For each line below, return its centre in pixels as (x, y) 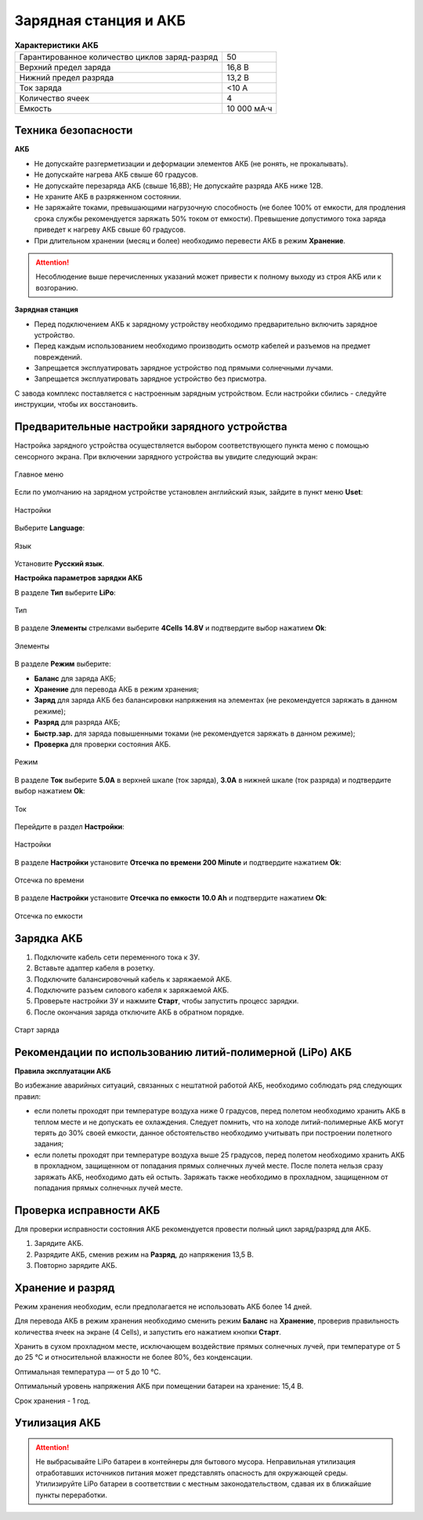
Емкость (36, 108)
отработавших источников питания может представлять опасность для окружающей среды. (192, 1473)
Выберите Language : (50, 528)
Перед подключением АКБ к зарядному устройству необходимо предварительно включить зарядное (206, 324)
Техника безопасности (74, 131)
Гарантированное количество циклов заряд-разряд (119, 57)
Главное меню (39, 474)
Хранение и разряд (65, 1288)
